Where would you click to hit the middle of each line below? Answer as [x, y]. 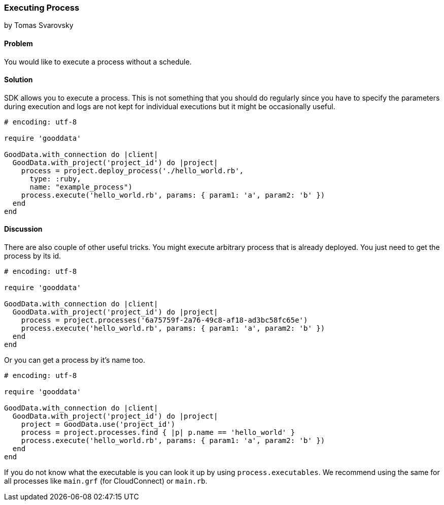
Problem [19, 43]
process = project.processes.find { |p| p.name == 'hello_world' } [158, 433]
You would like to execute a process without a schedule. [98, 61]
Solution [19, 80]
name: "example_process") [81, 187]
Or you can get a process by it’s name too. [75, 360]
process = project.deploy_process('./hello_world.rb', [132, 170]
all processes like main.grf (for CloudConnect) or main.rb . [106, 481]
